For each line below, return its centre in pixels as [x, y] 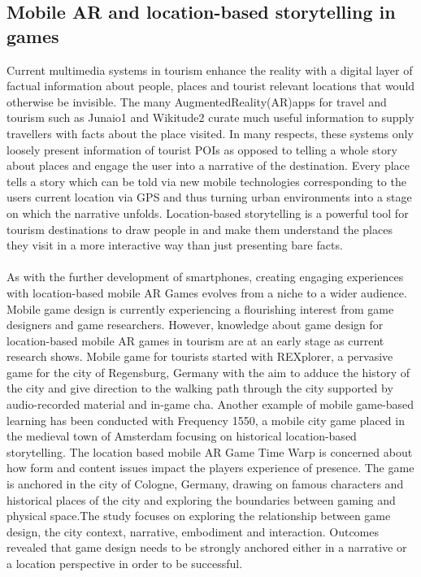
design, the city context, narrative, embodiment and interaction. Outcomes [193, 531]
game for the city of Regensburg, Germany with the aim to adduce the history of [208, 372]
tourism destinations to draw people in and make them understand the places [200, 229]
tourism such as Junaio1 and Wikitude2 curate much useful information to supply [210, 117]
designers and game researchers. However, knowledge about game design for [195, 325]
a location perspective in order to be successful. [125, 563]
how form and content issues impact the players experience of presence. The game [210, 468]
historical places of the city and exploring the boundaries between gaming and [201, 499]
